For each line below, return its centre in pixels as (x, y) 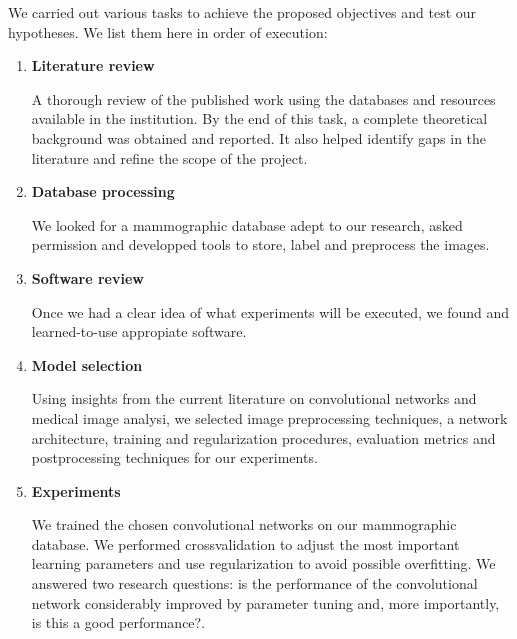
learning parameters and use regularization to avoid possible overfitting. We (263, 563)
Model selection (87, 364)
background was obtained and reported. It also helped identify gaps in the (259, 137)
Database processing (103, 191)
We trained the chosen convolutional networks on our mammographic (244, 524)
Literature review (93, 65)
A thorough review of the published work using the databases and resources (263, 98)
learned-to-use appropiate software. (139, 331)
